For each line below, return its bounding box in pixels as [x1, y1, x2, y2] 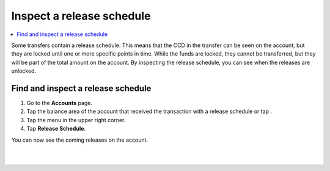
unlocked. [11, 67, 37, 75]
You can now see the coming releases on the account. [11, 136, 148, 144]
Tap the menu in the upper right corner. [26, 116, 126, 123]
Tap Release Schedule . [26, 125, 86, 133]
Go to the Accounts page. [26, 100, 93, 107]
